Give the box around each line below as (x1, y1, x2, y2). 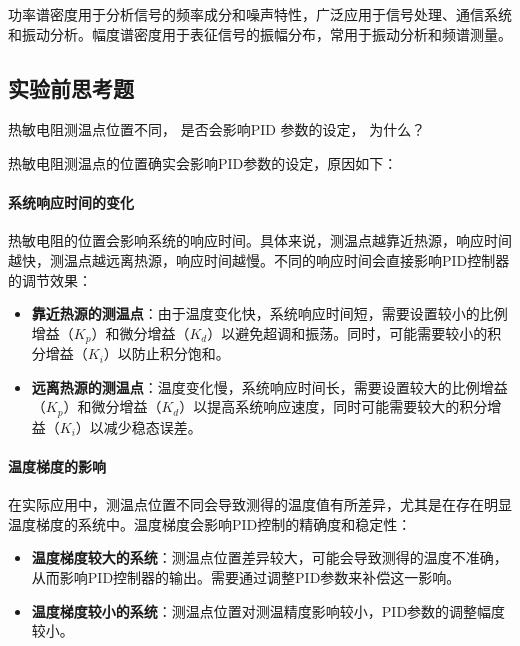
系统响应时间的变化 (8, 192, 134, 213)
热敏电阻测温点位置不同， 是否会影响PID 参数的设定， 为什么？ (8, 119, 426, 140)
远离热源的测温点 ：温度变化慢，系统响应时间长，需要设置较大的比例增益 (31, 376, 508, 397)
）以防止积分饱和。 (103, 343, 230, 364)
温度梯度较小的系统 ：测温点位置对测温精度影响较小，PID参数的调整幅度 (31, 600, 506, 621)
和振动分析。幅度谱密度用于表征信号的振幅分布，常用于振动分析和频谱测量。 (8, 23, 512, 44)
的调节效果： (8, 269, 92, 290)
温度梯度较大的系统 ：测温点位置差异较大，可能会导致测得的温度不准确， (31, 547, 508, 568)
